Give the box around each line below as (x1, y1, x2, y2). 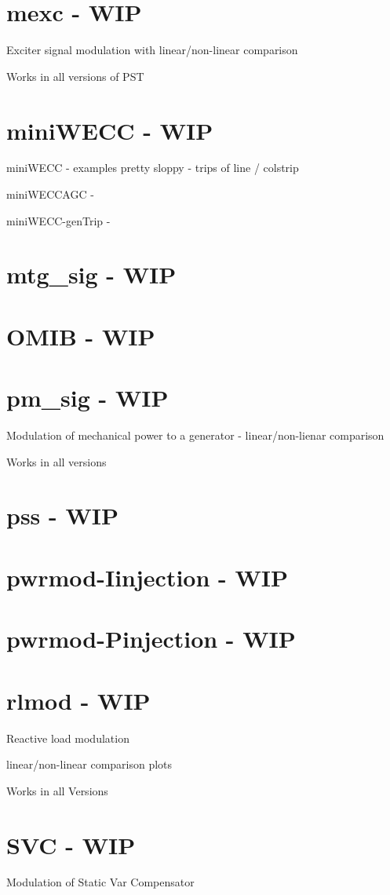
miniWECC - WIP (6, 114, 213, 146)
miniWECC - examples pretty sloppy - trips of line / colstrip (6, 159, 299, 176)
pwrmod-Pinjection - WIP (6, 623, 296, 655)
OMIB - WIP (6, 320, 155, 352)
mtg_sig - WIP (6, 258, 177, 290)
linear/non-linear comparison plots (6, 756, 173, 773)
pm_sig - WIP (6, 382, 169, 414)
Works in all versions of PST (6, 68, 144, 84)
